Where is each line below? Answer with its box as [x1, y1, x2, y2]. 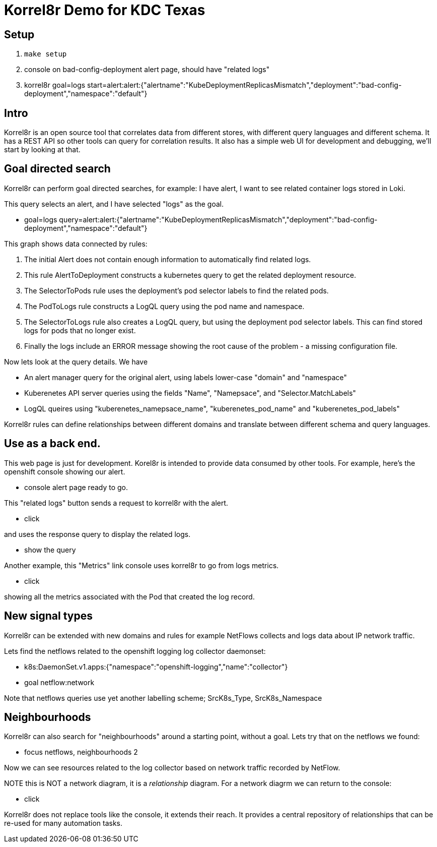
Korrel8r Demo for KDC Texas [4, 2, 205, 19]
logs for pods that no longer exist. [24, 326, 136, 335]
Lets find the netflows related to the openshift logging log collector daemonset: [4, 646, 266, 655]
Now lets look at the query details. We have [4, 357, 148, 366]
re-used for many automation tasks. [4, 819, 123, 828]
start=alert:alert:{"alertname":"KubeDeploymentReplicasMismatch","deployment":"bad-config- [87, 81, 402, 90]
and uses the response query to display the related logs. [4, 529, 191, 538]
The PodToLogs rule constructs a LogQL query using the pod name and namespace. [24, 301, 305, 311]
